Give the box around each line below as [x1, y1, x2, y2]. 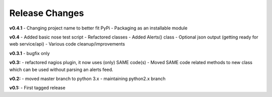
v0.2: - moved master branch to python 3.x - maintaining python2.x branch [9, 75, 166, 81]
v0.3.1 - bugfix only [9, 50, 50, 56]
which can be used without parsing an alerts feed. [9, 66, 113, 72]
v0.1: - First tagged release [9, 85, 65, 91]
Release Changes [9, 7, 84, 18]
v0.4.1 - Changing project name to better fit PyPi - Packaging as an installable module [9, 25, 188, 31]
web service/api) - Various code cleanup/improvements [9, 41, 125, 47]
